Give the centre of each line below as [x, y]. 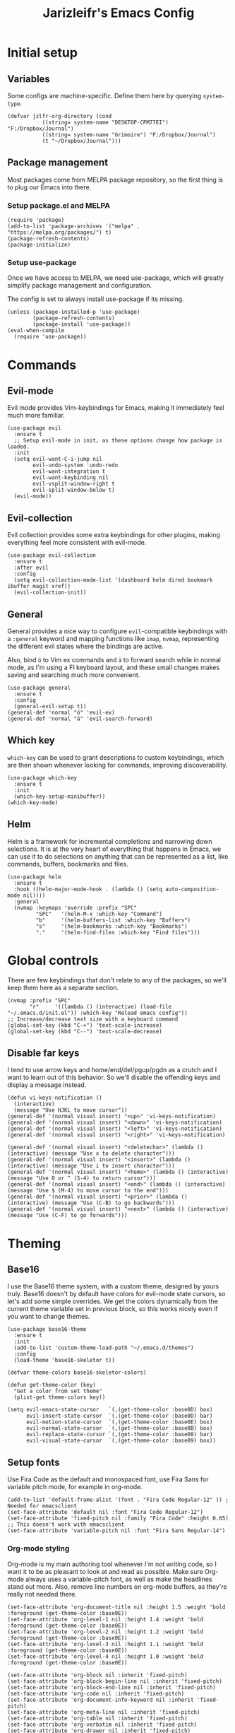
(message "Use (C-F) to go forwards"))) [68, 1216]
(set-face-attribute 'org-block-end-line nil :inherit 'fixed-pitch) [112, 1687]
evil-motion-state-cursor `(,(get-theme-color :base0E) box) [119, 1422]
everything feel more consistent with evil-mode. [77, 543]
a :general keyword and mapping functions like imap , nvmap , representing [113, 639]
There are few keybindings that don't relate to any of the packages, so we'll [117, 980]
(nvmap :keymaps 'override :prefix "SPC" [76, 907]
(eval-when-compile [36, 331]
